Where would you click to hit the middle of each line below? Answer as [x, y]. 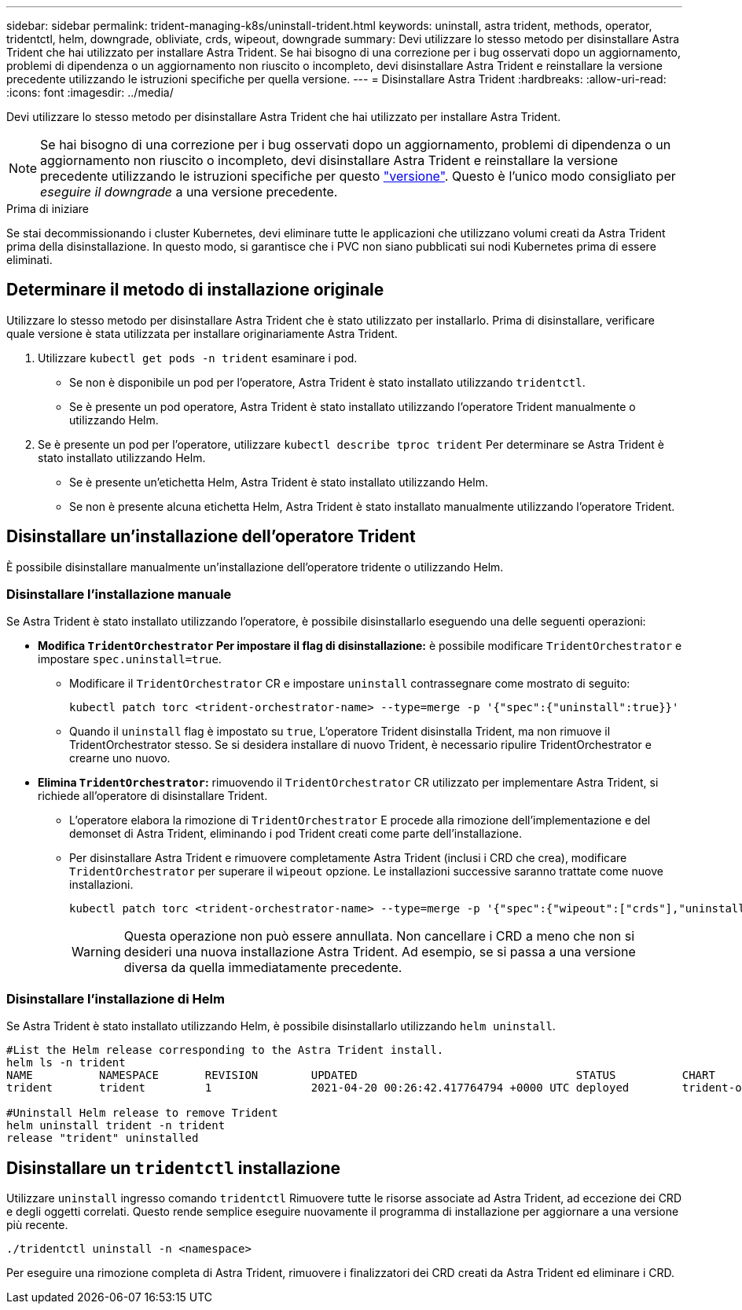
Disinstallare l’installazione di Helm [116, 998]
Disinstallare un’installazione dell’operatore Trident [211, 537]
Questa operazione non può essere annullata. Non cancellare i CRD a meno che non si [379, 936]
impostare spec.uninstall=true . [130, 659]
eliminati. [29, 260]
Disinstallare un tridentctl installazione [174, 1168]
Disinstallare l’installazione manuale [119, 594]
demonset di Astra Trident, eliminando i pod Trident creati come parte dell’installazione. [296, 834]
